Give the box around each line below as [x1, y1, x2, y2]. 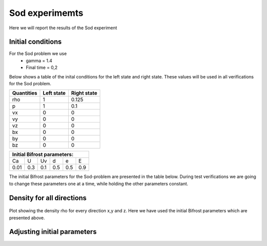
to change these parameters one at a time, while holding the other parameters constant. [9, 181, 188, 186]
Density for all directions [9, 193, 87, 202]
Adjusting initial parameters [9, 228, 97, 236]
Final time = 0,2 [26, 64, 58, 70]
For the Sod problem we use [9, 51, 67, 57]
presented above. [9, 215, 45, 221]
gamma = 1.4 [26, 58, 52, 63]
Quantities [12, 90, 38, 97]
